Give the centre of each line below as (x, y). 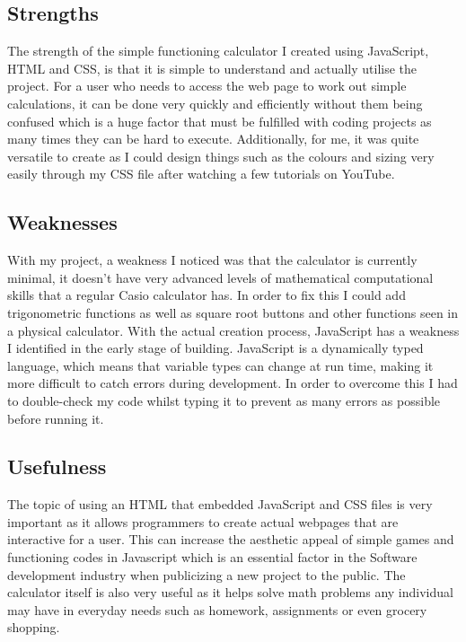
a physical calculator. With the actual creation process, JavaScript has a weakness (233, 330)
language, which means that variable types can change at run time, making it (220, 365)
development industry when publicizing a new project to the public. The (207, 574)
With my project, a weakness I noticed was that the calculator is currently (212, 260)
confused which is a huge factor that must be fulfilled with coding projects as (220, 121)
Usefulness (57, 466)
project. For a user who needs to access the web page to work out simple (207, 86)
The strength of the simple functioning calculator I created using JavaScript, (218, 51)
